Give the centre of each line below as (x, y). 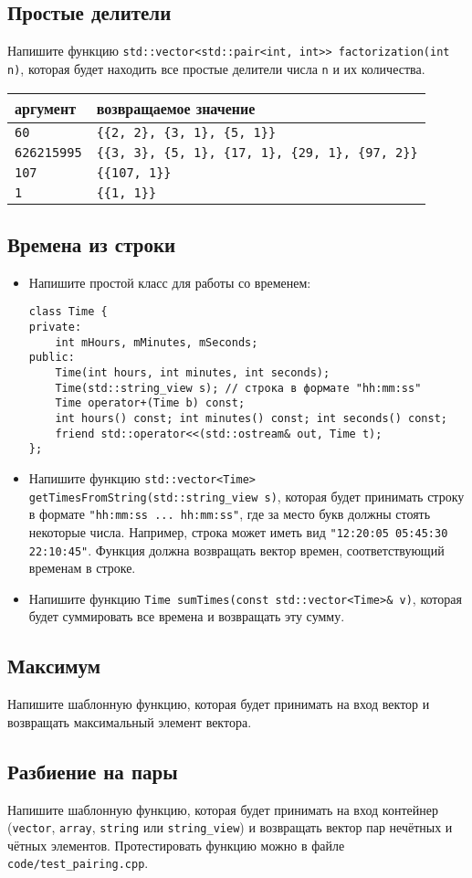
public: (52, 358)
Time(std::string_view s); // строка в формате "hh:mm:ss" (238, 388)
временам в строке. (82, 568)
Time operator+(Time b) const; (150, 403)
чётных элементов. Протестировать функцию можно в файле (176, 845)
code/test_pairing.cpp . (78, 863)
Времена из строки (92, 243)
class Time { (68, 312)
